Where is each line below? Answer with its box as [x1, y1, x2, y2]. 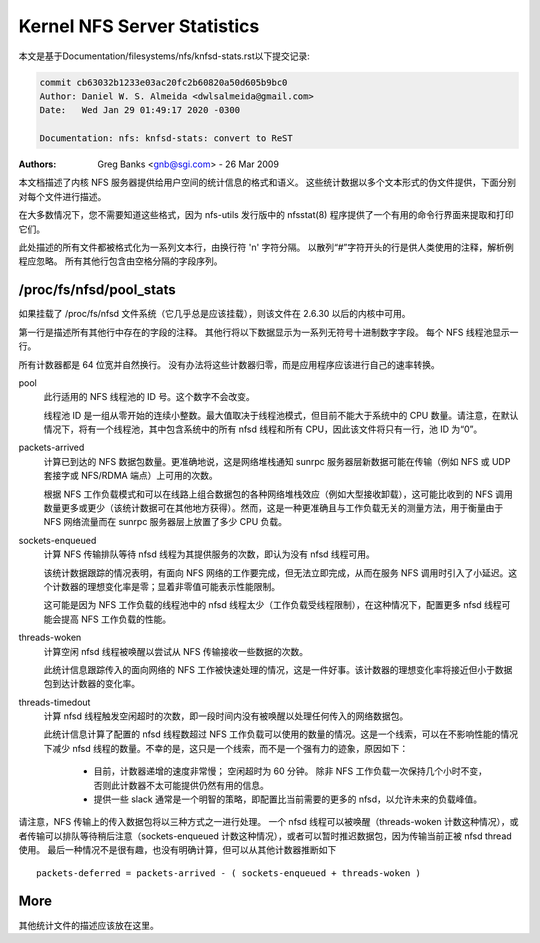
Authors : [18, 158, 57, 170]
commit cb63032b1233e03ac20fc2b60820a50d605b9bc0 [39, 76, 288, 88]
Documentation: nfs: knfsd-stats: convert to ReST [39, 133, 294, 144]
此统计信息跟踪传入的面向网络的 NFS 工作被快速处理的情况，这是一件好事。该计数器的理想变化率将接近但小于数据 [43, 663, 513, 675]
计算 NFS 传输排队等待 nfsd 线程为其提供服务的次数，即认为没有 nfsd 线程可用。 [43, 548, 375, 560]
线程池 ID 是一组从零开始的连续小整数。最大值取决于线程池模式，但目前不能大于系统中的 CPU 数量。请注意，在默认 [43, 409, 519, 421]
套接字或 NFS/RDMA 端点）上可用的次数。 [43, 470, 219, 482]
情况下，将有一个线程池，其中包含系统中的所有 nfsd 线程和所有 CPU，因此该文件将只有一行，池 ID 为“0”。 [43, 423, 483, 435]
